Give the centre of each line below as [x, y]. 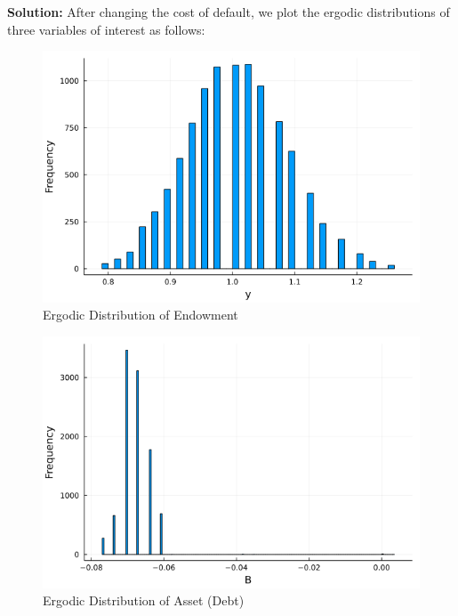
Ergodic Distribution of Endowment [141, 315]
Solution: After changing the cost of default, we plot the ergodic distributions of [229, 12]
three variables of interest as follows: [106, 29]
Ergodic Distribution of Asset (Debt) [144, 600]
